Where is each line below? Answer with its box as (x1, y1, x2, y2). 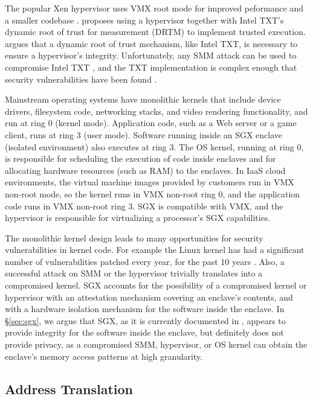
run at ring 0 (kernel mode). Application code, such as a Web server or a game (5, 117, 297, 129)
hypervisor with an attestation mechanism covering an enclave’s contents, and (5, 290, 293, 303)
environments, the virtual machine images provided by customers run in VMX (5, 176, 294, 188)
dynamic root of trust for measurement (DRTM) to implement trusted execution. (5, 25, 306, 38)
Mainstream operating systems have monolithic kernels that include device (5, 93, 281, 106)
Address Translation (5, 379, 133, 398)
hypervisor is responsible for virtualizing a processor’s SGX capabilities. (5, 211, 271, 224)
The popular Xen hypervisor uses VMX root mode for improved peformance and (5, 2, 304, 14)
